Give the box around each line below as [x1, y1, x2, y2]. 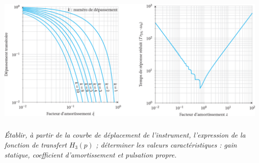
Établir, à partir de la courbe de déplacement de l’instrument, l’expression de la [4, 130, 246, 140]
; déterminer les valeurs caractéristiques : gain [96, 139, 237, 150]
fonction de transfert [4, 139, 67, 150]
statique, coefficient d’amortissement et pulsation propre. [4, 149, 177, 160]
